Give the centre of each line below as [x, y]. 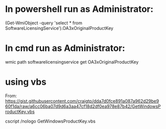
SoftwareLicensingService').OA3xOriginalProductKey [59, 28]
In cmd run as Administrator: [65, 48]
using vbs [26, 82]
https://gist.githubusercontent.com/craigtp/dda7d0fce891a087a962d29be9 [82, 101]
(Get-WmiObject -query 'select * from [44, 23]
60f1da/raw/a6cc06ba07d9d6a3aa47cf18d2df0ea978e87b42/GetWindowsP [83, 106]
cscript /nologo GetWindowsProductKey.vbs [50, 121]
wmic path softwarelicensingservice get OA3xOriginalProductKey [72, 62]
